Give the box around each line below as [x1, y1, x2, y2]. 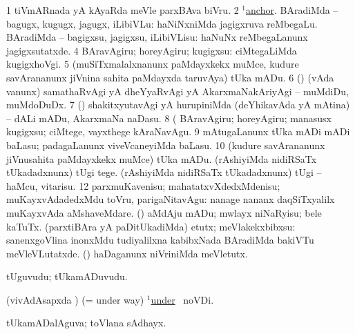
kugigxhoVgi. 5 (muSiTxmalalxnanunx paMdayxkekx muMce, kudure [6, 57, 299, 71]
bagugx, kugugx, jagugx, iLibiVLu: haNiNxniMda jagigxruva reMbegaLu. [6, 16, 318, 30]
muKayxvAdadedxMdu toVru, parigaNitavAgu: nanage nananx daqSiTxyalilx [6, 192, 335, 206]
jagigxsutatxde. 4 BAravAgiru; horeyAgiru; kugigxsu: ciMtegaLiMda [6, 43, 297, 57]
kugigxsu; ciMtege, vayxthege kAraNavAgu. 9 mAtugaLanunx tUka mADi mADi [6, 124, 350, 139]
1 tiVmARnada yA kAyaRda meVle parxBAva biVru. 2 [6, 3, 239, 17]
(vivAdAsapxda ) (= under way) [6, 292, 144, 306]
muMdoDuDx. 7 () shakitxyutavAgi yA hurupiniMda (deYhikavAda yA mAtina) [6, 97, 350, 112]
